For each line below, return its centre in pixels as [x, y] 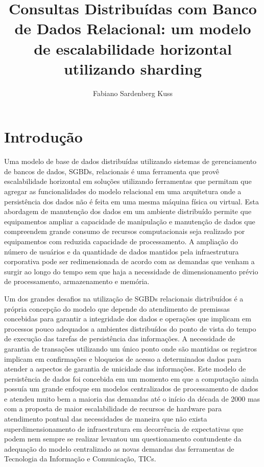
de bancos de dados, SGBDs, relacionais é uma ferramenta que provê [112, 171]
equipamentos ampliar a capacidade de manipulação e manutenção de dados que [130, 221]
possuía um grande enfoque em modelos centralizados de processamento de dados [131, 389]
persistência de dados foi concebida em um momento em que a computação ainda [131, 378]
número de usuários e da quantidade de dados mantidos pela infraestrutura [122, 251]
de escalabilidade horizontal [133, 48]
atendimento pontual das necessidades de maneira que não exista [106, 419]
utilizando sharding [133, 68]
